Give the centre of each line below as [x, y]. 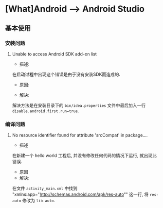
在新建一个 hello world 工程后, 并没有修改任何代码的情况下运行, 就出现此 [84, 156]
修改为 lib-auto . [38, 201]
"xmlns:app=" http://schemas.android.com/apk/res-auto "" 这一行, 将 [80, 194]
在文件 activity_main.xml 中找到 [45, 189]
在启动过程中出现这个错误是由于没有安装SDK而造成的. [66, 74]
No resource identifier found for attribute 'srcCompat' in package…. [80, 135]
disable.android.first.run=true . [45, 111]
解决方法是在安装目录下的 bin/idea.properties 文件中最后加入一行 [79, 105]
